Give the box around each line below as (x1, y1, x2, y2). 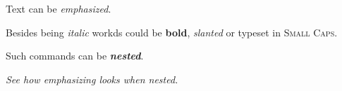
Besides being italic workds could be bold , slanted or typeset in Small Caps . (6, 24, 338, 39)
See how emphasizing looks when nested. (6, 71, 178, 86)
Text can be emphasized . (6, 1, 111, 15)
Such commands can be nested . (6, 48, 144, 63)
